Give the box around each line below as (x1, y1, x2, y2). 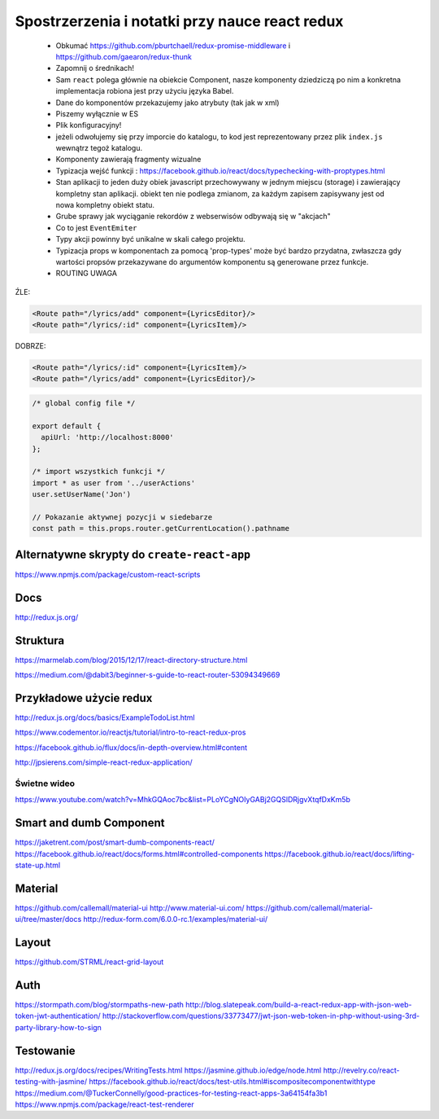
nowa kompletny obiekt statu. (55, 200, 154, 210)
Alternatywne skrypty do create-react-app (15, 547, 251, 561)
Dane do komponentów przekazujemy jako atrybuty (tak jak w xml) (55, 98, 280, 108)
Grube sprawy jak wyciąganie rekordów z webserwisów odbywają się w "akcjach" (55, 212, 331, 222)
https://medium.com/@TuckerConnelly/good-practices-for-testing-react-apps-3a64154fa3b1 (15, 1088, 328, 1098)
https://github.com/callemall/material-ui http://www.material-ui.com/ (15, 902, 245, 912)
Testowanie (15, 1043, 76, 1058)
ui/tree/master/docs (15, 915, 82, 924)
